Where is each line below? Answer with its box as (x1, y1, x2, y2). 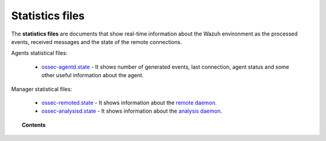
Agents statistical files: (11, 49, 68, 57)
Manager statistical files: (11, 85, 72, 93)
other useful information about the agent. (41, 72, 144, 79)
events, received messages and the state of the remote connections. (11, 38, 182, 45)
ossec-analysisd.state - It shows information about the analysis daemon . (41, 107, 223, 114)
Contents (22, 121, 46, 128)
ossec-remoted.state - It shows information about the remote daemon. (41, 99, 217, 106)
